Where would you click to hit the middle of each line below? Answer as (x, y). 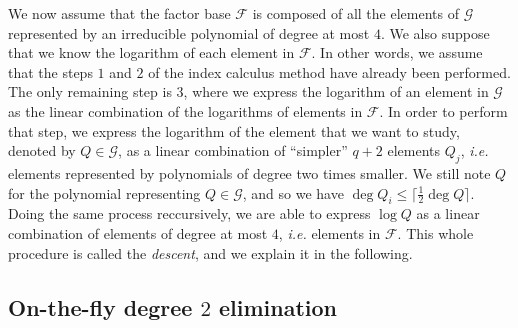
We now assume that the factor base (119, 13)
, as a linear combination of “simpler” (233, 150)
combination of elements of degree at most (138, 232)
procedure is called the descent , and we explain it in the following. (210, 252)
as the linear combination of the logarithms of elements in (185, 110)
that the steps (50, 71)
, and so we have (293, 192)
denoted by (42, 150)
